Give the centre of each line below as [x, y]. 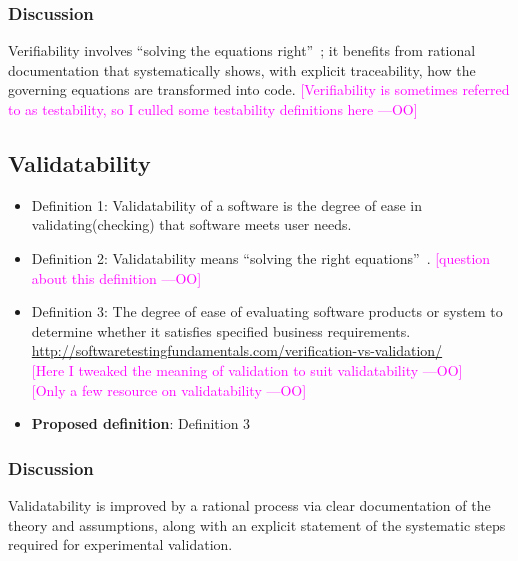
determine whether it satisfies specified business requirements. [221, 330]
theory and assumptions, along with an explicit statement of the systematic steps [257, 524]
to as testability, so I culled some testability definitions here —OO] [213, 109]
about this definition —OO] [116, 277]
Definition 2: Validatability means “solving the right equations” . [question [261, 257]
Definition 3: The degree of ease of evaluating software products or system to [267, 311]
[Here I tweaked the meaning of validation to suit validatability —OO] [247, 369]
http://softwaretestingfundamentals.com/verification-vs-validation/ [237, 350]
